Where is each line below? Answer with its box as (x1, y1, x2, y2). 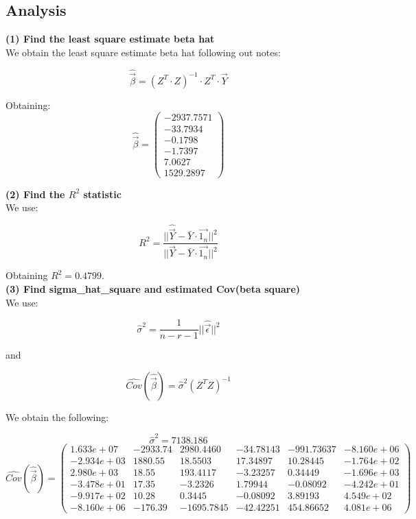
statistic (83, 186, 122, 201)
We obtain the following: (5, 409, 109, 424)
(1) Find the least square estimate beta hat (5, 32, 215, 46)
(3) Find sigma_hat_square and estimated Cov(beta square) (5, 282, 301, 296)
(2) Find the (5, 186, 65, 201)
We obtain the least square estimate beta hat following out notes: (5, 45, 281, 59)
